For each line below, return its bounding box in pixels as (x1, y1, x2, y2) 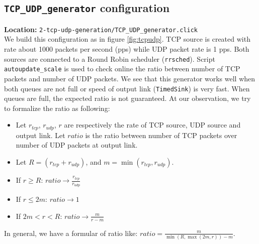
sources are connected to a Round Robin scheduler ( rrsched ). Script (4, 53, 215, 64)
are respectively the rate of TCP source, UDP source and (64, 119, 241, 130)
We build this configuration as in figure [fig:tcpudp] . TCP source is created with (4, 34, 250, 44)
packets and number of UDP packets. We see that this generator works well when (4, 73, 255, 83)
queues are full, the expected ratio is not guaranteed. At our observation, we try (4, 93, 251, 103)
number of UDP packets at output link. (16, 140, 138, 150)
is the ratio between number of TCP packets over (85, 130, 237, 140)
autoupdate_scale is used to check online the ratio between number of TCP (4, 63, 240, 74)
